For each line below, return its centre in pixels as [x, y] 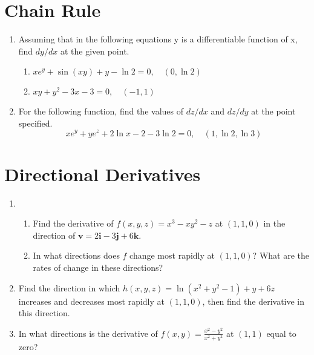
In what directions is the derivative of [88, 333]
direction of [54, 235]
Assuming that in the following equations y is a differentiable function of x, [158, 39]
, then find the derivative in [253, 301]
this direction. [44, 313]
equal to [281, 333]
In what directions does [76, 255]
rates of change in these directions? [98, 267]
